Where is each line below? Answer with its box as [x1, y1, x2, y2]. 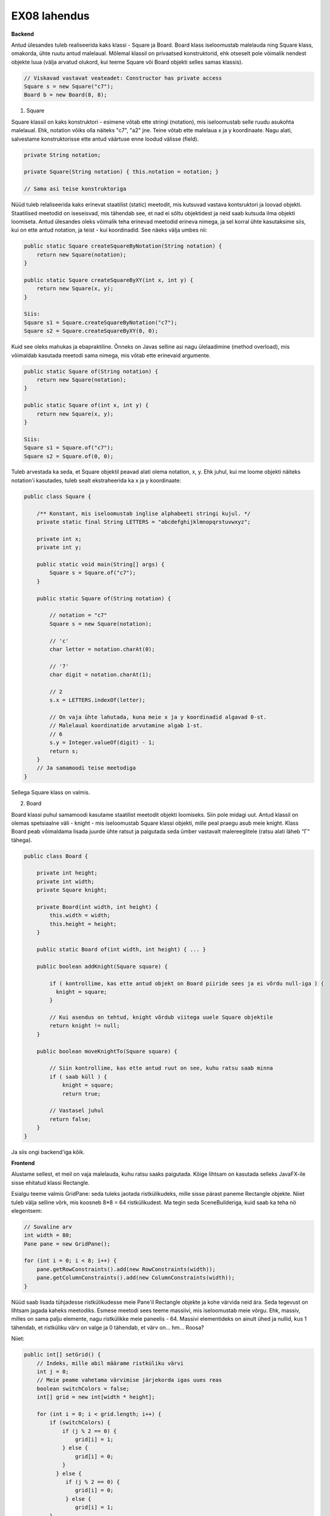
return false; [49, 1116, 91, 1122]
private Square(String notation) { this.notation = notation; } [24, 169, 219, 175]
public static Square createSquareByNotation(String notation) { [24, 243, 222, 250]
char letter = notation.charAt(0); [49, 646, 156, 652]
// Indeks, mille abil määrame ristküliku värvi [36, 1360, 184, 1367]
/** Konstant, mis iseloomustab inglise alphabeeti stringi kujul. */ [36, 510, 251, 517]
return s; [49, 748, 79, 754]
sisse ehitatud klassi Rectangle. [11, 1179, 90, 1186]
